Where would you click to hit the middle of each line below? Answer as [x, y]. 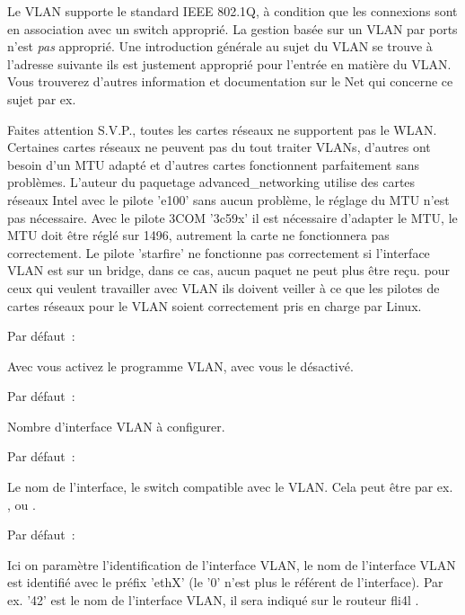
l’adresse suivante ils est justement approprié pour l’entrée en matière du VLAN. [229, 63]
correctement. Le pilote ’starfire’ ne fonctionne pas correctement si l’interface [219, 252]
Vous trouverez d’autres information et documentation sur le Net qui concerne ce [230, 81]
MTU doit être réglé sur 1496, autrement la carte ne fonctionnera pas [198, 235]
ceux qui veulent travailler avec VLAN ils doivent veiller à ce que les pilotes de [224, 287]
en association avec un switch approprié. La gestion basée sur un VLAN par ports [232, 28]
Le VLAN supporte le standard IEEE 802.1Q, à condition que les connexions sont [232, 11]
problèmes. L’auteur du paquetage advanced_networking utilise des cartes [211, 182]
